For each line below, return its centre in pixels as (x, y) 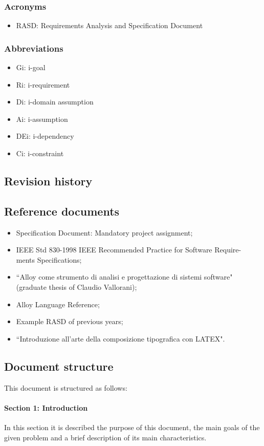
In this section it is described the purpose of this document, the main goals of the (132, 427)
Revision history (48, 180)
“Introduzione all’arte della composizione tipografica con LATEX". (120, 338)
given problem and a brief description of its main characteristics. (105, 437)
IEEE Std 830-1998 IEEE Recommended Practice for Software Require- (129, 250)
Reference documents (62, 211)
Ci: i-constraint (40, 153)
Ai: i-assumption (42, 119)
